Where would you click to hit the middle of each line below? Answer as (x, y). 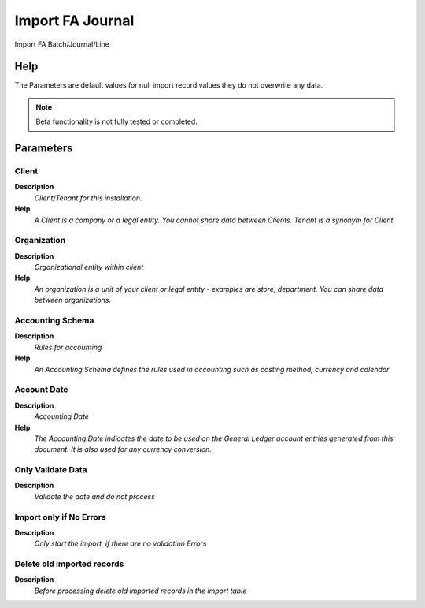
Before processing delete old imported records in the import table (140, 591)
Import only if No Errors (60, 517)
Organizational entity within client (89, 267)
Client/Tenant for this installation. (88, 198)
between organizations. (73, 300)
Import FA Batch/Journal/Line (62, 44)
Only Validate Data (51, 470)
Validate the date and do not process (94, 496)
